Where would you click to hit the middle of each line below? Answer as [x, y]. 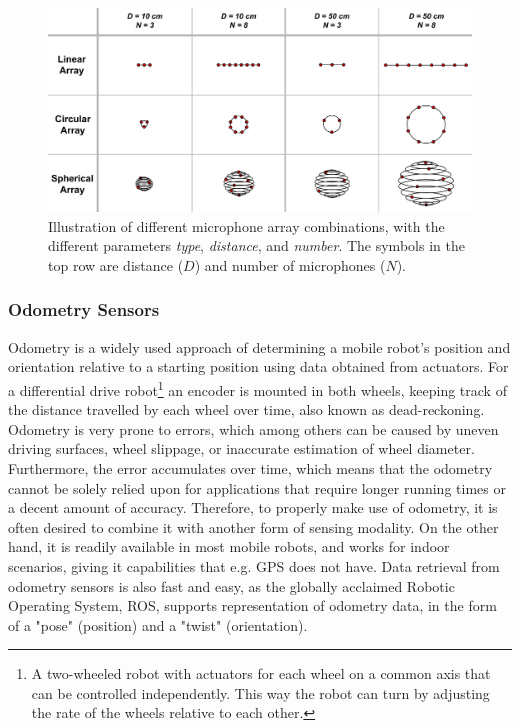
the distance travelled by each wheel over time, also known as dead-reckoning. [246, 409]
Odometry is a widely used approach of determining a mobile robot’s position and [259, 346]
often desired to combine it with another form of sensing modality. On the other [253, 526]
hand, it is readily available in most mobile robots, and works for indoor [229, 546]
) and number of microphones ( [290, 264]
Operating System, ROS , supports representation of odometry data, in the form [252, 605]
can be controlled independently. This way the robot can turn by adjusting [260, 692]
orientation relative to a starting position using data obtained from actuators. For [258, 366]
